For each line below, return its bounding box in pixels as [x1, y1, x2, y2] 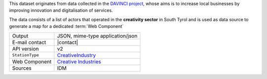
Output [12, 32, 29, 39]
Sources [12, 64, 32, 71]
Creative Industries [57, 58, 101, 65]
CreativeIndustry [57, 52, 96, 58]
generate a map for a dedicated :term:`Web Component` [9, 24, 124, 29]
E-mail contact [12, 39, 46, 46]
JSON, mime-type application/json [57, 32, 138, 39]
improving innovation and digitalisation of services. [9, 7, 113, 13]
